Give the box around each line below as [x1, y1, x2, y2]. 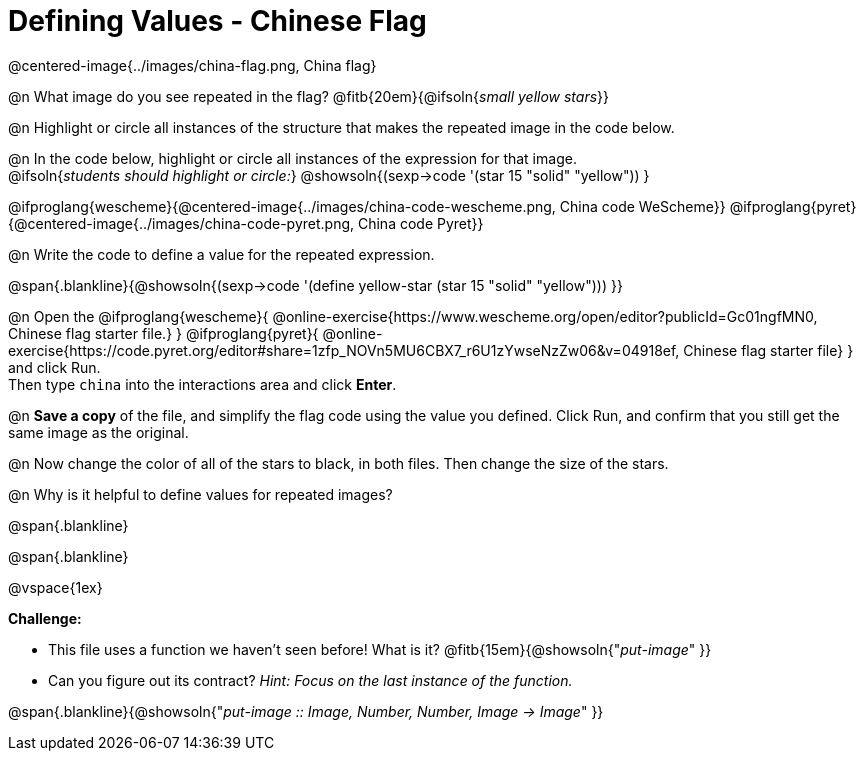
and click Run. [8, 358, 101, 376]
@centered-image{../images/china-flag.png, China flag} [8, 56, 377, 74]
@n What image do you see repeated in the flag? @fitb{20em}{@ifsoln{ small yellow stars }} [8, 87, 609, 105]
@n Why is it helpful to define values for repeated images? [8, 485, 393, 503]
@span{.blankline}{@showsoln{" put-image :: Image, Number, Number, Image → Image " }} [8, 702, 604, 720]
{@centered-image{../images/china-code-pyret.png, [8, 214, 355, 232]
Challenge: [8, 609, 82, 627]
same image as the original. [8, 423, 189, 441]
